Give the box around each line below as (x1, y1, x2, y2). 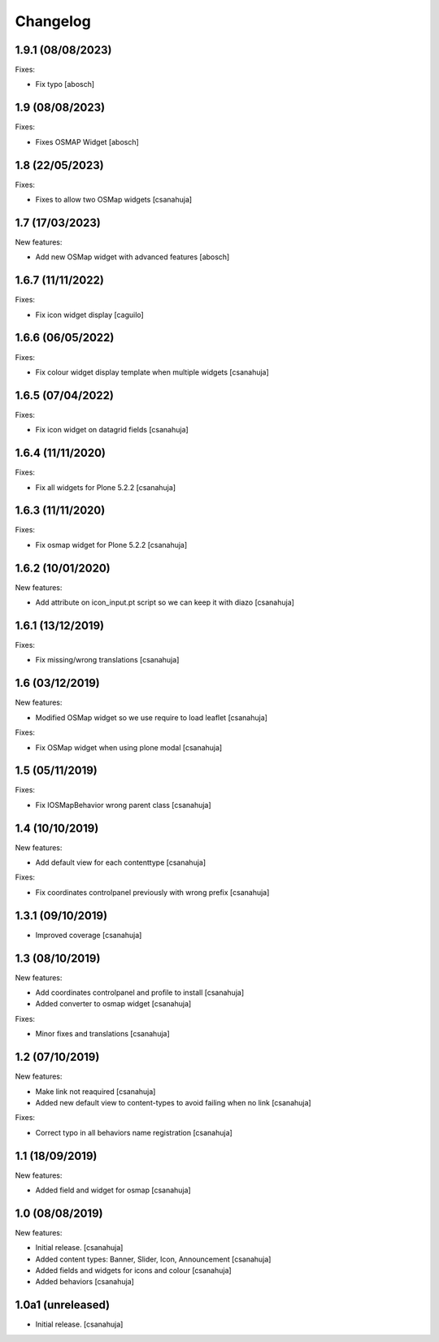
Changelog (15, 12, 91, 30)
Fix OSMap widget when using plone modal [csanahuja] (35, 742, 223, 752)
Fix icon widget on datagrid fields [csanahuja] (35, 425, 189, 435)
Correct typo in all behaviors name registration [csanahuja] (35, 1127, 233, 1137)
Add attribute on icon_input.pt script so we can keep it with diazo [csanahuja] (35, 597, 294, 607)
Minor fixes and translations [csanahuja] (35, 1029, 170, 1039)
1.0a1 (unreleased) (15, 1298, 111, 1312)
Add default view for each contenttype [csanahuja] (35, 858, 206, 867)
